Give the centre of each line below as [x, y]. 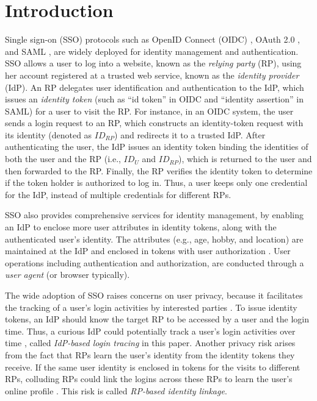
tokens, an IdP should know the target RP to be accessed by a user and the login [157, 319]
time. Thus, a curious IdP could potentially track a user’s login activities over [150, 331]
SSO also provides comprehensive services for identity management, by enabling [154, 215]
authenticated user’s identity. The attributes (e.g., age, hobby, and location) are [154, 239]
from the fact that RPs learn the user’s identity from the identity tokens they [150, 354]
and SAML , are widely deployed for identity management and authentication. [152, 51]
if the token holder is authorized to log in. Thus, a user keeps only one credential [156, 183]
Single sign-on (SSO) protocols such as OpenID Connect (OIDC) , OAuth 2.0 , [152, 39]
